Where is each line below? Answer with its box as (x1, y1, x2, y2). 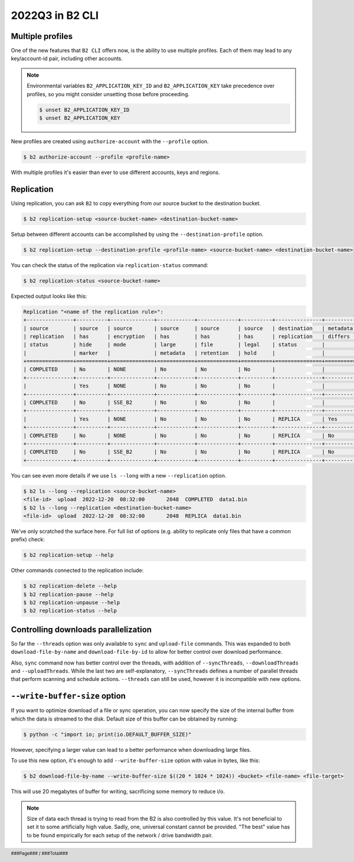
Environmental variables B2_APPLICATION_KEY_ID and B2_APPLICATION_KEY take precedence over (27, 83, 275, 90)
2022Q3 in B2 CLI (11, 9, 99, 22)
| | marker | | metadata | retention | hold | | (23, 350, 326, 356)
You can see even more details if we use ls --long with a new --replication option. (11, 472, 227, 479)
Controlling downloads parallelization (11, 624, 152, 634)
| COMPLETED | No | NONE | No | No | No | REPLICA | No (23, 432, 335, 439)
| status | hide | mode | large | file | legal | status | (23, 341, 326, 348)
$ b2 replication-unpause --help (23, 599, 120, 606)
